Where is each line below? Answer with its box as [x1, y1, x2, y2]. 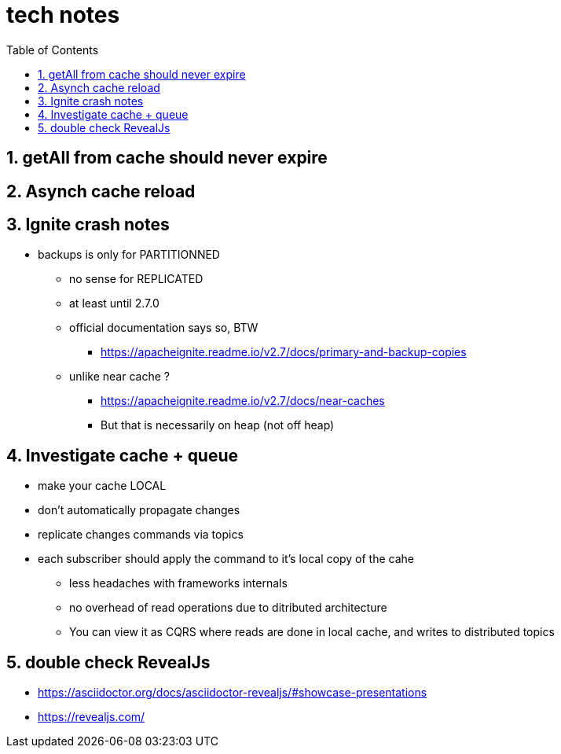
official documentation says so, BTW [69, 321, 258, 335]
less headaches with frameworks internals [69, 576, 288, 590]
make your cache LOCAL [38, 479, 167, 493]
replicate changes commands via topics [38, 528, 244, 542]
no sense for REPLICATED [69, 272, 203, 286]
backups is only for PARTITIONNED [38, 248, 220, 262]
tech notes [6, 2, 120, 28]
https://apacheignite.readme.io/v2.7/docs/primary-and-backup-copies [101, 345, 467, 359]
